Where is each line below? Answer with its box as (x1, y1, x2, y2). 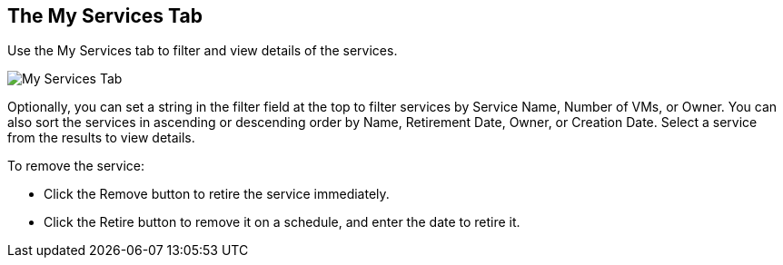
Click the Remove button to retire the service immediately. (44, 186, 390, 202)
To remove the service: (7, 158, 145, 174)
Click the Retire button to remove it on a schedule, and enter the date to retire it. (44, 214, 520, 231)
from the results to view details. (7, 130, 195, 146)
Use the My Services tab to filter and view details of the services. (7, 43, 398, 59)
